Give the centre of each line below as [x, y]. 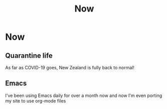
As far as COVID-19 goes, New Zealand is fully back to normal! [70, 68]
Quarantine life [29, 56]
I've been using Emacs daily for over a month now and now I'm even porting [84, 95]
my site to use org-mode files [36, 100]
